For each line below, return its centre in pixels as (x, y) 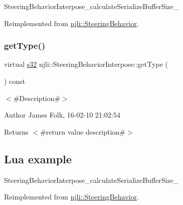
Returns (16, 131)
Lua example (38, 159)
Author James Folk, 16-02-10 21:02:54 (62, 115)
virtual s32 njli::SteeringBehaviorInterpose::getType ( (86, 64)
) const (15, 81)
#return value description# (83, 131)
